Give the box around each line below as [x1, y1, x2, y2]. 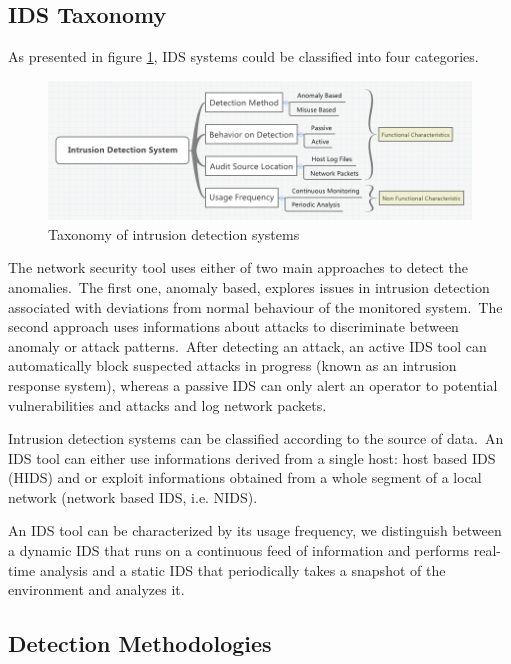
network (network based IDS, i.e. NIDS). [8, 486, 258, 507]
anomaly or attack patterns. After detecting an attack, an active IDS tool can [8, 335, 487, 356]
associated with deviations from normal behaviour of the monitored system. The [8, 296, 503, 317]
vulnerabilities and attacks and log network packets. [8, 394, 327, 415]
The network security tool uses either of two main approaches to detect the [8, 257, 469, 278]
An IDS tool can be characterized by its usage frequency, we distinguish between [8, 520, 502, 541]
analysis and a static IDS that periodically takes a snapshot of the [39, 559, 446, 580]
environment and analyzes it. [8, 579, 185, 600]
